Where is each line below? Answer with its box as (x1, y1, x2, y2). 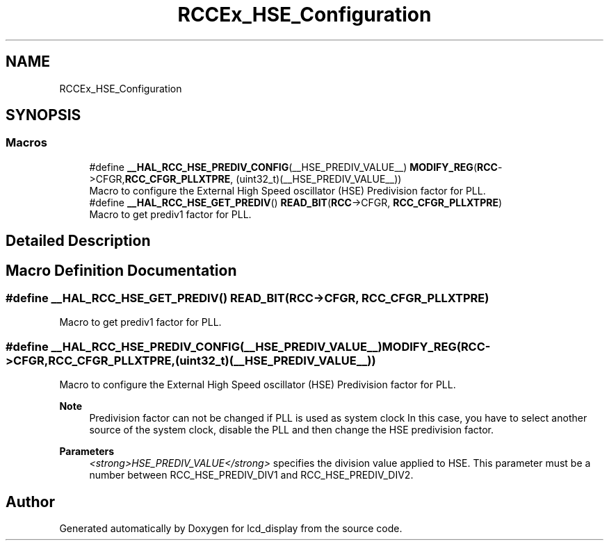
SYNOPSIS (6, 106, 81, 124)
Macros (6, 135, 47, 150)
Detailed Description (6, 232, 151, 250)
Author (6, 493, 55, 511)
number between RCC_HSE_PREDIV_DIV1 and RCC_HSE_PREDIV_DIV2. (89, 469, 414, 481)
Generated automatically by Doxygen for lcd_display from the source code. (59, 522, 403, 535)
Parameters (59, 445, 115, 458)
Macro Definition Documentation (6, 261, 237, 279)
